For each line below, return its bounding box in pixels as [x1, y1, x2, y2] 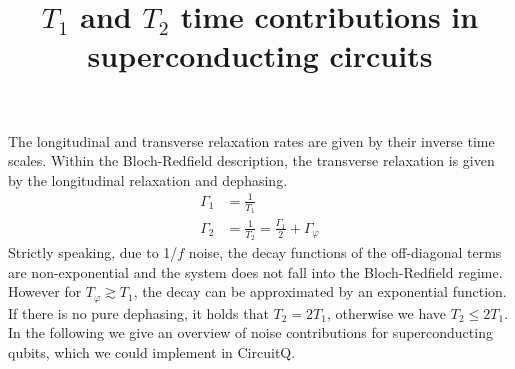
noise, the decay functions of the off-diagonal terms [188, 242, 502, 263]
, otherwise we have [326, 302, 447, 323]
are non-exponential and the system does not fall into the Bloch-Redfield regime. [8, 261, 503, 282]
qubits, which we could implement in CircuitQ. [8, 341, 296, 362]
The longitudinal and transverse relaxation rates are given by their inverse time [8, 130, 495, 151]
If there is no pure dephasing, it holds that [8, 302, 269, 323]
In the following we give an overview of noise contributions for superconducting [8, 322, 493, 343]
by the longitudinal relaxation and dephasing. [8, 169, 288, 190]
